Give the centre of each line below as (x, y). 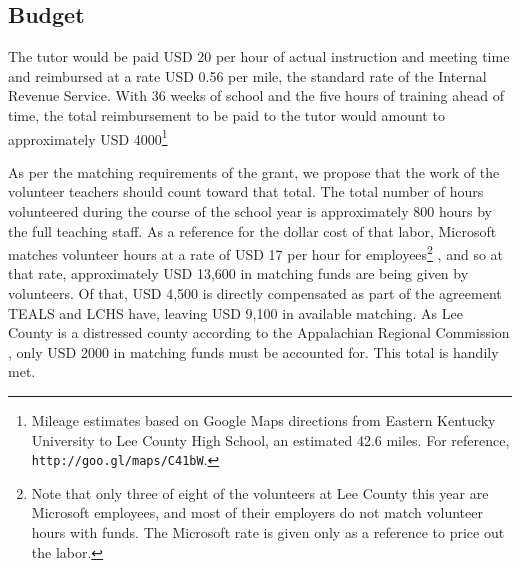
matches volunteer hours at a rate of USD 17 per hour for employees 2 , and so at (256, 252)
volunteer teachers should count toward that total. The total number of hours (246, 191)
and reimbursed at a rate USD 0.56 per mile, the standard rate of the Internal (247, 75)
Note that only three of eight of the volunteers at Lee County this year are (260, 492)
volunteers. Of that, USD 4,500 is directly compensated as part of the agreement (255, 293)
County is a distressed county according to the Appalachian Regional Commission (259, 332)
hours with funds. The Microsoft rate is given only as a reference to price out (268, 532)
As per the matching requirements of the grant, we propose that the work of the (254, 171)
